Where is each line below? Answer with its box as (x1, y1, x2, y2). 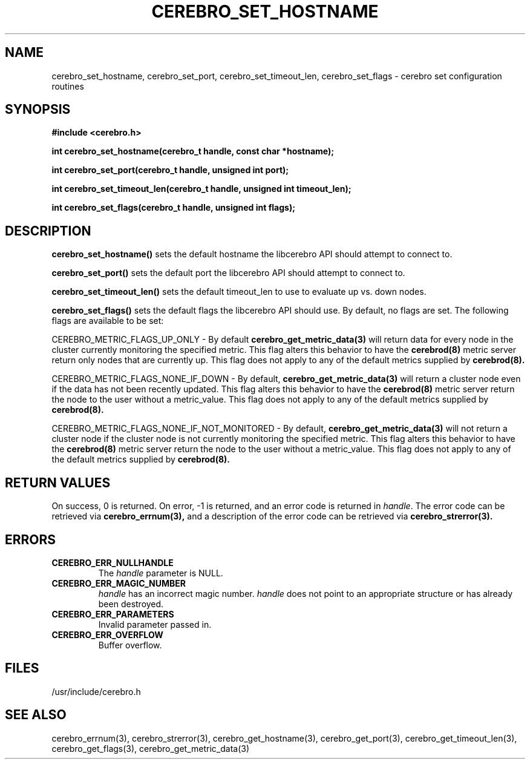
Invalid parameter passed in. (98, 619, 212, 630)
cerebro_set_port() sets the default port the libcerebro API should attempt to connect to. (51, 268, 405, 278)
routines (51, 81, 84, 91)
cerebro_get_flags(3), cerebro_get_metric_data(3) (51, 743, 250, 754)
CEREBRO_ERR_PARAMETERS (51, 608, 174, 619)
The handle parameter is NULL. (98, 567, 223, 578)
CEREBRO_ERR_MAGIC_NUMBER (51, 578, 186, 588)
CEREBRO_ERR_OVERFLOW (51, 629, 163, 640)
